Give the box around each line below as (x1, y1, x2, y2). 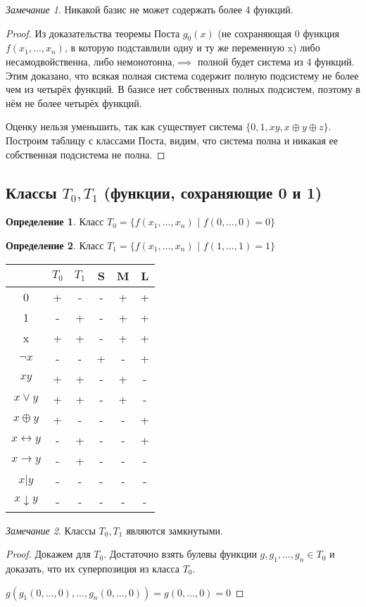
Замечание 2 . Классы (6, 522, 96, 537)
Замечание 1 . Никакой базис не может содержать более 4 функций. (6, 2, 294, 16)
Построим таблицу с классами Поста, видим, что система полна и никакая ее (6, 132, 338, 147)
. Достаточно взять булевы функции (103, 546, 257, 561)
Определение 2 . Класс (6, 237, 104, 252)
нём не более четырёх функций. (6, 95, 142, 110)
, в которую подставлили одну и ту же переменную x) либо (64, 40, 320, 55)
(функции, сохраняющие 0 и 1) (103, 181, 322, 203)
